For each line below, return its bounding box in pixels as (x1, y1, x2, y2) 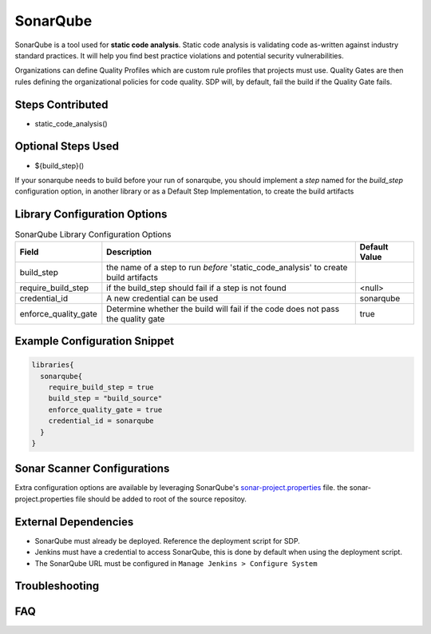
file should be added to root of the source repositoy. (75, 494, 247, 504)
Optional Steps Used (14, 140, 120, 154)
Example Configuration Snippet (14, 334, 175, 348)
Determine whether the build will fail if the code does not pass (106, 303, 339, 314)
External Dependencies (14, 515, 134, 528)
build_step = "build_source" (48, 394, 163, 403)
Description (106, 246, 152, 257)
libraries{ (31, 361, 74, 369)
